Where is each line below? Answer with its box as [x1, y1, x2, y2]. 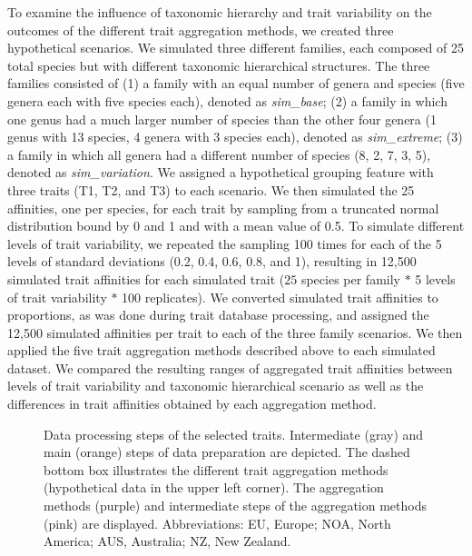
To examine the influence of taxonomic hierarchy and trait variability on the [7, 3, 432, 21]
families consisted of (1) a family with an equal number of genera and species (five [7, 74, 465, 93]
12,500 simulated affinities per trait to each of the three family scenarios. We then [7, 323, 463, 342]
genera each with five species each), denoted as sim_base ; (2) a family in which [7, 91, 447, 110]
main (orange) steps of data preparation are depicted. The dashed [44, 442, 410, 462]
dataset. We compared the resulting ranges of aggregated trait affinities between [7, 358, 453, 377]
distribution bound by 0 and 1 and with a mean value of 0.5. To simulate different [7, 216, 465, 235]
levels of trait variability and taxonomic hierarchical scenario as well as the [7, 376, 424, 395]
